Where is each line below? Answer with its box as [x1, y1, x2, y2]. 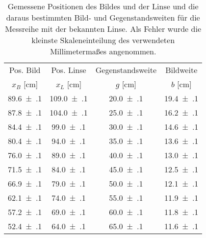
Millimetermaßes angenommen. [50, 46, 156, 57]
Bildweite [165, 64, 198, 75]
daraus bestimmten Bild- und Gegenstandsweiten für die [6, 12, 200, 23]
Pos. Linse [51, 64, 86, 75]
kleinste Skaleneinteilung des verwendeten [31, 34, 175, 46]
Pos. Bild [9, 64, 41, 75]
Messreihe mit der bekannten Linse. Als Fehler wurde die [5, 23, 201, 34]
